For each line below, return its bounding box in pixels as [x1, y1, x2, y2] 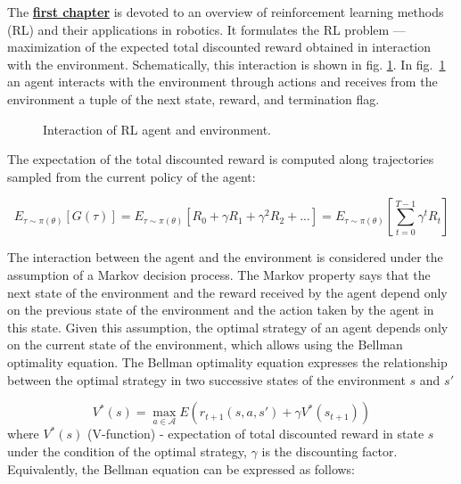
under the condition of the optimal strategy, [7, 441, 247, 460]
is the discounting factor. [261, 441, 398, 460]
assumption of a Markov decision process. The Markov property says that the [7, 265, 431, 283]
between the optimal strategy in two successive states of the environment [7, 370, 406, 389]
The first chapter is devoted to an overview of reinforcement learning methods [7, 3, 444, 21]
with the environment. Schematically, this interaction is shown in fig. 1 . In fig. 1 [7, 54, 446, 73]
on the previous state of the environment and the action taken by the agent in [7, 300, 434, 319]
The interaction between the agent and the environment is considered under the [7, 248, 443, 267]
